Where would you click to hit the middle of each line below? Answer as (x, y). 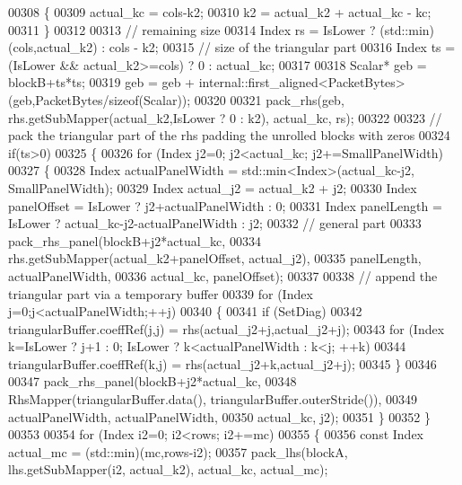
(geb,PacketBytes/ (59, 99)
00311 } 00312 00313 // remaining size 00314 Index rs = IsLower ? (192, 29)
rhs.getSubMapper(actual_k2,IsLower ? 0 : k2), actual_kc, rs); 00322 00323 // (225, 117)
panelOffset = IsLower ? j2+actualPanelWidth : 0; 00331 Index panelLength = (225, 205)
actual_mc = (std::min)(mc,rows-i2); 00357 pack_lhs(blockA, (178, 451)
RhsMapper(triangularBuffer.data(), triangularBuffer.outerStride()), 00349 (213, 399)
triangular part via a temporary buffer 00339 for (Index (161, 293)
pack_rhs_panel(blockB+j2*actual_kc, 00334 (135, 240)
